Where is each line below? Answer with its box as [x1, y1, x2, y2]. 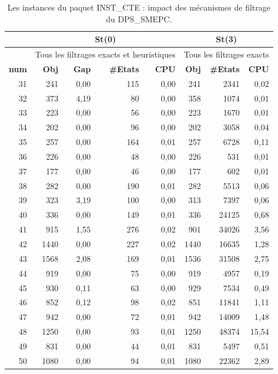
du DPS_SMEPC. [106, 12, 172, 25]
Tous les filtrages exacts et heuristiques [35, 48, 176, 60]
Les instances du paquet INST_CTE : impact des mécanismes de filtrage [7, 1, 271, 13]
